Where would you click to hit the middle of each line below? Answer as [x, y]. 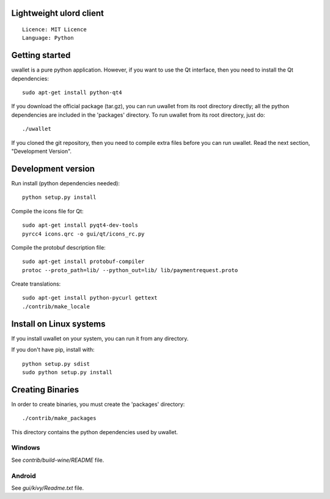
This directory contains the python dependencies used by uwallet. [95, 432]
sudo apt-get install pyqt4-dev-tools [80, 225]
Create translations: [36, 284]
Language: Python [48, 38]
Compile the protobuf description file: [59, 247]
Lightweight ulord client [57, 13]
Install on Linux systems [58, 324]
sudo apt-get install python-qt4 [72, 93]
